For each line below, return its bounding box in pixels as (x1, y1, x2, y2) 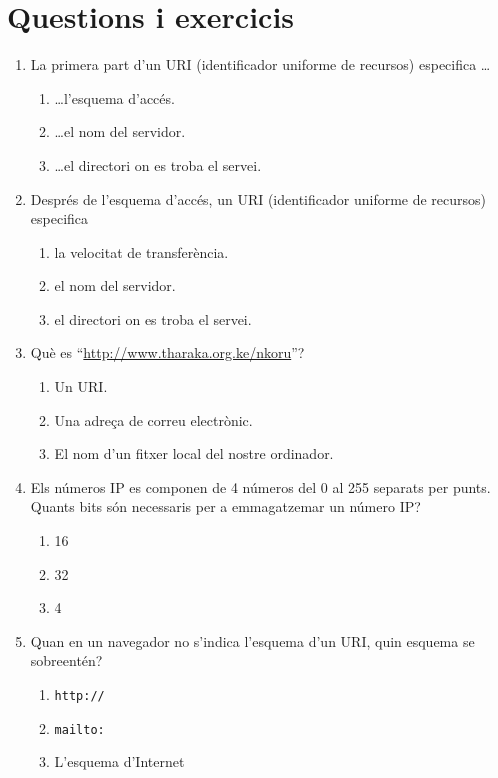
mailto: (54, 722, 105, 737)
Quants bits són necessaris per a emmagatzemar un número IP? (30, 496, 421, 517)
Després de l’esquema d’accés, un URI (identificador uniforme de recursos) (30, 188, 487, 209)
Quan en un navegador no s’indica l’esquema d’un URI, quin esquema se (30, 630, 475, 651)
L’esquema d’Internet (54, 751, 185, 772)
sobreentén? (30, 650, 103, 671)
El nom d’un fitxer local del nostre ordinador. (54, 443, 334, 464)
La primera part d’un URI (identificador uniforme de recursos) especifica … (30, 54, 491, 75)
